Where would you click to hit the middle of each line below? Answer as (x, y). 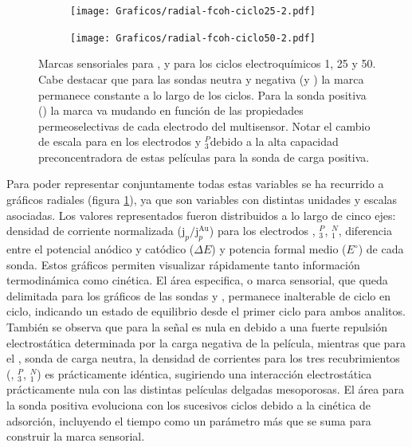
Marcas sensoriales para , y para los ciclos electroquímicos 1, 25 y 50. (207, 63)
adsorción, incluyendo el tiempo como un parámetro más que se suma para (189, 420)
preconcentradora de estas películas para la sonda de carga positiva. (204, 157)
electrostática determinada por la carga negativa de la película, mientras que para (206, 342)
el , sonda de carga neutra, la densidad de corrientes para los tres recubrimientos (203, 358)
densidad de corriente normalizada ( (94, 231)
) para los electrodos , (262, 231)
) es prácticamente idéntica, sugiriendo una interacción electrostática (204, 373)
